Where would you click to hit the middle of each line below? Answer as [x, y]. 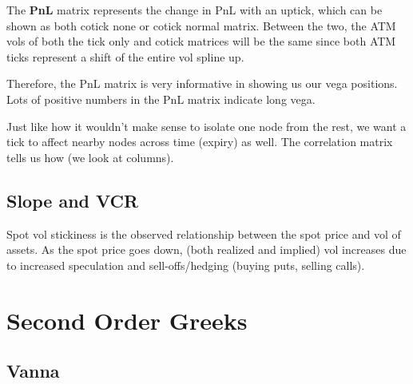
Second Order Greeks [127, 320]
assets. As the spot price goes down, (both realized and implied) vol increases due [206, 249]
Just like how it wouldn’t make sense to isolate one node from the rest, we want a [206, 126]
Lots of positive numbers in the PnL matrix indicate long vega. [161, 99]
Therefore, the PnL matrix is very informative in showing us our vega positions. [202, 83]
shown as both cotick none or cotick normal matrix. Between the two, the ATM [201, 25]
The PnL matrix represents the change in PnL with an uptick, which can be [195, 10]
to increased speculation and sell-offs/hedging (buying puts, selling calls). [186, 265]
